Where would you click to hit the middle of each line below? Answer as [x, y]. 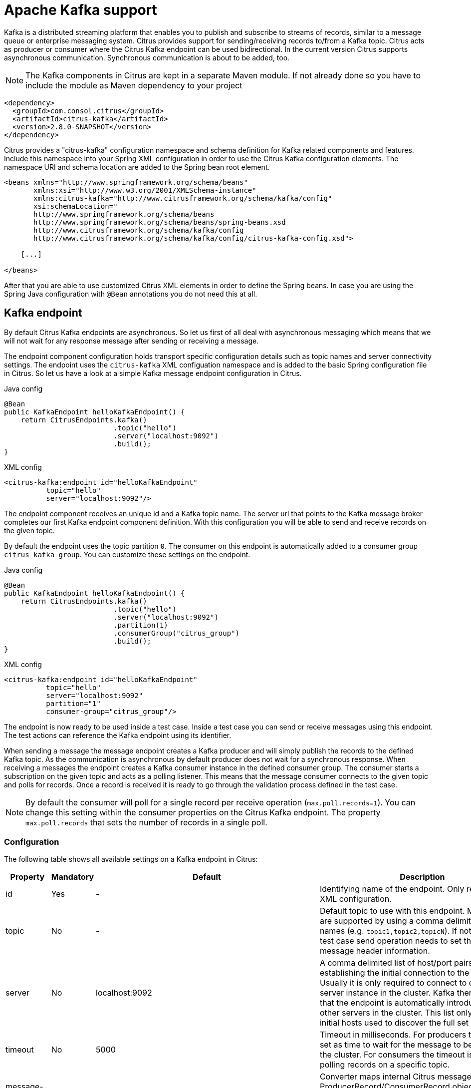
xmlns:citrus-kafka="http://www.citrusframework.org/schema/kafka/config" [183, 198]
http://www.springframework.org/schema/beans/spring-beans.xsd [160, 222]
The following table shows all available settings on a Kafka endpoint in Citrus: [131, 859]
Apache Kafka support [81, 10]
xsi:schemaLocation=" [76, 206]
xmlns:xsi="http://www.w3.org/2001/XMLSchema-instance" [145, 190]
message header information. [375, 951]
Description [422, 877]
